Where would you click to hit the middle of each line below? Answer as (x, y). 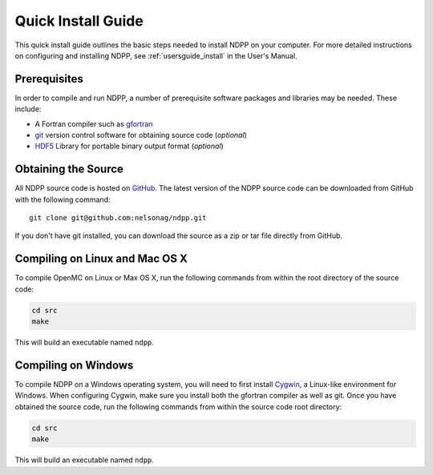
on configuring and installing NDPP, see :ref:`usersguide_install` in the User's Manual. (156, 55)
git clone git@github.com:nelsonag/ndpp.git (118, 218)
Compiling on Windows (74, 365)
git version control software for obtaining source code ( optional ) (141, 135)
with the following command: (63, 199)
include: (28, 109)
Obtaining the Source (69, 169)
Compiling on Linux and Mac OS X (101, 259)
